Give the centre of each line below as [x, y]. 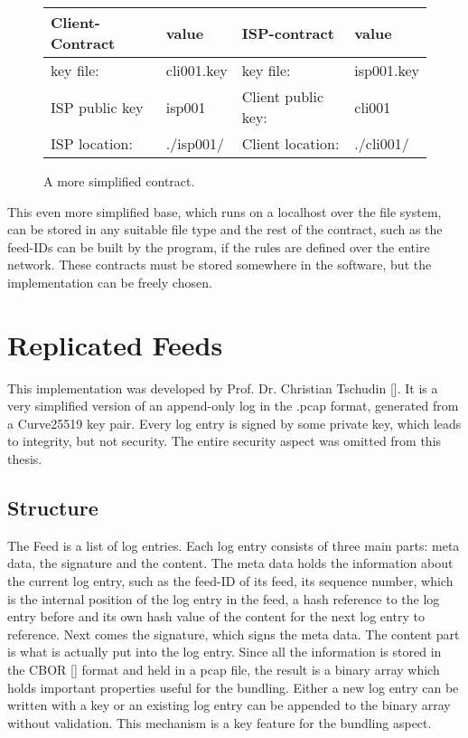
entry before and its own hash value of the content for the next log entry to [216, 616]
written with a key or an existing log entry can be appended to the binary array [229, 705]
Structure [53, 508]
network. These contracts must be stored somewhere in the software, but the [220, 265]
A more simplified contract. [119, 181]
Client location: [290, 143]
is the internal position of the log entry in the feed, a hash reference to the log [224, 598]
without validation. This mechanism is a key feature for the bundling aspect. [220, 722]
